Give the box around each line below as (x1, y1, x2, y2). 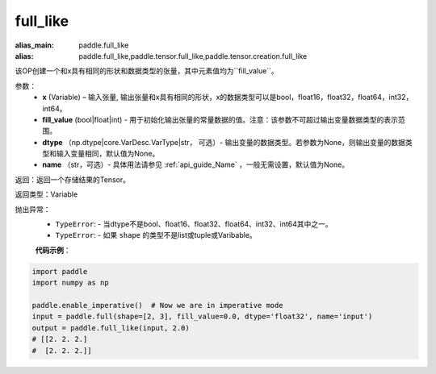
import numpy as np (31, 278, 109, 288)
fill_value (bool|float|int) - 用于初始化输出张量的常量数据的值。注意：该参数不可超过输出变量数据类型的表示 (42, 114, 399, 124)
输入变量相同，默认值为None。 (56, 149, 160, 159)
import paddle (31, 267, 88, 276)
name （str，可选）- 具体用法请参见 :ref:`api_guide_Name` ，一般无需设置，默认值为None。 (42, 160, 350, 169)
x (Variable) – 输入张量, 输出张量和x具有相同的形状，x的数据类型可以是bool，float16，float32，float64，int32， (42, 93, 413, 102)
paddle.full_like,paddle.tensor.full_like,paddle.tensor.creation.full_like (78, 51, 308, 60)
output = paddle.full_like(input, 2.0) (31, 323, 190, 332)
